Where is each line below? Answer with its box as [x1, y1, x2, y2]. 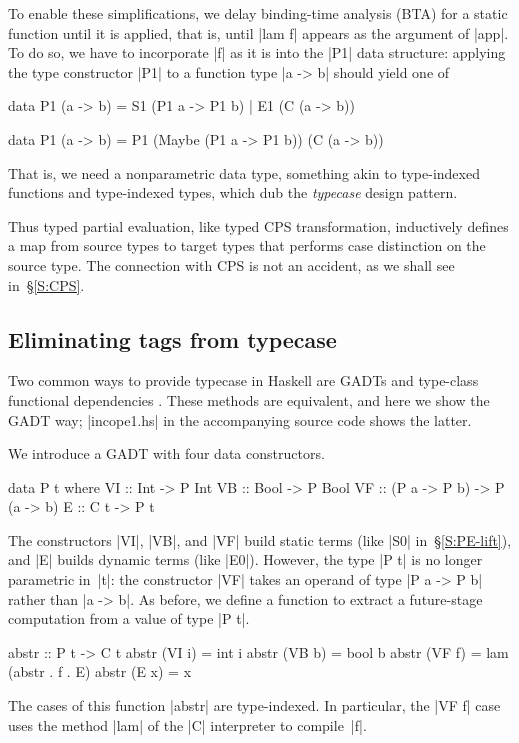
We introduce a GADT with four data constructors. [8, 443, 325, 464]
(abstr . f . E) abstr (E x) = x [8, 661, 192, 682]
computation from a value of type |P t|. [8, 608, 250, 629]
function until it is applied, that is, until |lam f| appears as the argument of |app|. [8, 22, 509, 43]
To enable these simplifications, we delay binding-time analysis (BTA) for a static [8, 3, 508, 23]
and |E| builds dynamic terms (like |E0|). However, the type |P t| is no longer [8, 549, 483, 570]
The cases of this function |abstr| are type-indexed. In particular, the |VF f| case [8, 695, 501, 716]
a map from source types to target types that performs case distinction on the [8, 235, 486, 256]
